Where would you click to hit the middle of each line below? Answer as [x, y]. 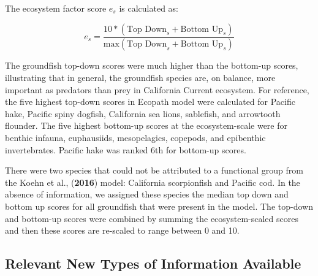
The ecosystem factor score [56, 8]
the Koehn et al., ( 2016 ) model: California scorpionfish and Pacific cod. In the [153, 182]
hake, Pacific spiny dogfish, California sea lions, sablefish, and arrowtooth [143, 113]
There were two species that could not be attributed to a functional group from [154, 170]
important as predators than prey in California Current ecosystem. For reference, [157, 89]
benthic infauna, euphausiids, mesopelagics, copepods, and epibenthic [135, 138]
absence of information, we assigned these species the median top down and [147, 194]
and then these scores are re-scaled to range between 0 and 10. [122, 230]
